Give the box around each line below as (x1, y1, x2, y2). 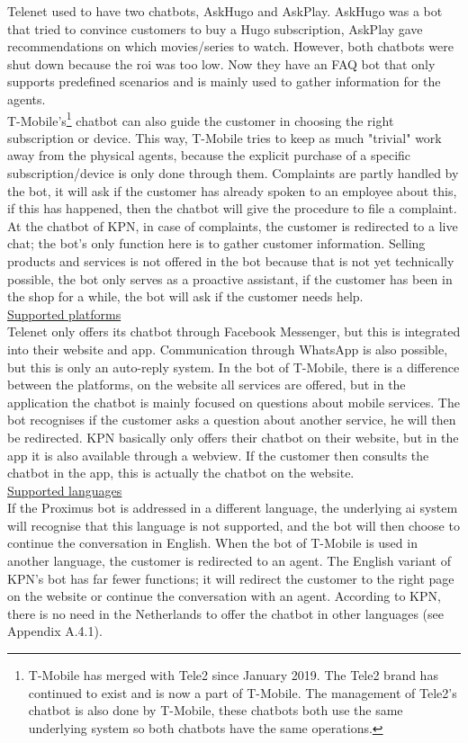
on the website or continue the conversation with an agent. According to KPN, (7, 586, 441, 605)
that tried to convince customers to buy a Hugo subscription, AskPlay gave (7, 19, 423, 38)
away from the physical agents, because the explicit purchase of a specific (7, 146, 411, 165)
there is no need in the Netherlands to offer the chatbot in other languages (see (7, 604, 444, 622)
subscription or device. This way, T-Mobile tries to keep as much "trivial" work (7, 128, 442, 147)
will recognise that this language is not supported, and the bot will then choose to (7, 515, 460, 534)
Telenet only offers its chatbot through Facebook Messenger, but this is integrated (7, 322, 461, 341)
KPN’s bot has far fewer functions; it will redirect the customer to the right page (7, 568, 454, 587)
